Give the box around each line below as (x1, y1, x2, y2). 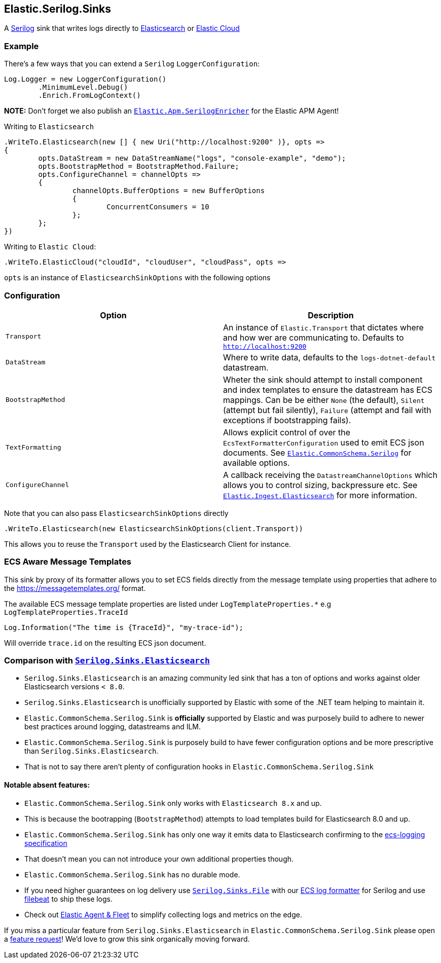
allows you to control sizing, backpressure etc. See (223, 479, 418, 490)
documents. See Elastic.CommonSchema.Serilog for (223, 447, 412, 458)
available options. (223, 457, 290, 468)
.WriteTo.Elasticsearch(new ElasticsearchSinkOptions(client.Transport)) (4, 524, 304, 533)
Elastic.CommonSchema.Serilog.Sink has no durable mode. (24, 870, 240, 879)
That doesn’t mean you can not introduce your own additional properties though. (24, 854, 294, 863)
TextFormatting (6, 443, 61, 452)
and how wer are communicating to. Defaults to (223, 332, 404, 343)
